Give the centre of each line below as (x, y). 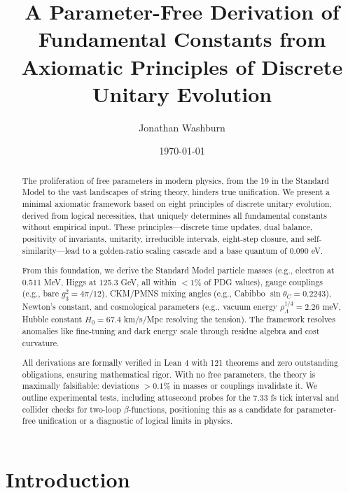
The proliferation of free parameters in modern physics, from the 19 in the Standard (175, 180)
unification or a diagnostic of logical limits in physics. (135, 421)
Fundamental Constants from (182, 39)
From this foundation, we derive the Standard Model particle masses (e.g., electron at (178, 270)
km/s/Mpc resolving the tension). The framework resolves (229, 319)
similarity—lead (51, 250)
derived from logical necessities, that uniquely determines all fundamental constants (174, 215)
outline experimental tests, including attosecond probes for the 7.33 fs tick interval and (181, 398)
